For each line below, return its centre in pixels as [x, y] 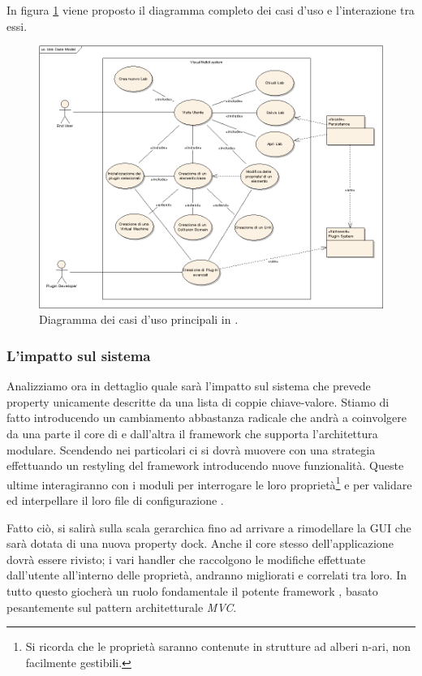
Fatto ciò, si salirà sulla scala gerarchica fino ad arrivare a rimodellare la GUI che [209, 527]
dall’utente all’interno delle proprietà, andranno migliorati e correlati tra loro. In [207, 575]
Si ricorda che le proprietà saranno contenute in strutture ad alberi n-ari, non [218, 646]
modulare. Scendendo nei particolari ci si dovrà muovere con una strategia [191, 449]
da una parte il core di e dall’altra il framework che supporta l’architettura [192, 433]
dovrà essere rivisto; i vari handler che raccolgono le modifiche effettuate [186, 559]
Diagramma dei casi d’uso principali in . [139, 319]
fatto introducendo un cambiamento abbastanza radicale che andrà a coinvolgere [207, 418]
